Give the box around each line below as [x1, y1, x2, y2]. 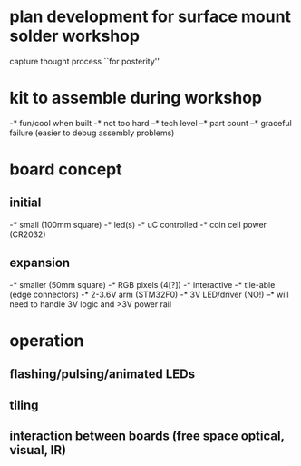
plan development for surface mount [9, 6, 292, 27]
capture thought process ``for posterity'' [9, 55, 160, 66]
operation [9, 330, 84, 351]
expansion [9, 255, 71, 271]
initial [9, 195, 42, 211]
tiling [9, 397, 39, 412]
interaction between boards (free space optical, [9, 429, 285, 444]
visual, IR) [9, 442, 66, 458]
